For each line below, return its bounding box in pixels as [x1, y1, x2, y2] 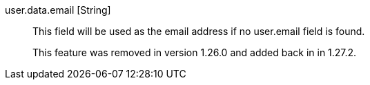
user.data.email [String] [5, 4, 111, 16]
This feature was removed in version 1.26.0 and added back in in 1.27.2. [32, 47, 357, 58]
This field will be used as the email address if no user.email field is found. [32, 25, 365, 37]
